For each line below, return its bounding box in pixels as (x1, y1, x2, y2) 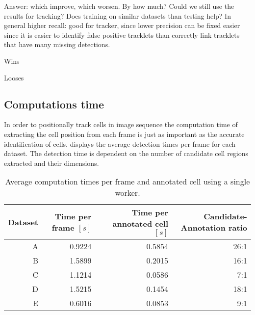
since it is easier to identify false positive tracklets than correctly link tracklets (4, 29, 240, 40)
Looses (4, 72, 24, 82)
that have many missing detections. (4, 39, 110, 50)
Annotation (180, 222, 226, 234)
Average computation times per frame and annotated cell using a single (5, 176, 250, 187)
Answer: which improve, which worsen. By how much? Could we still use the (4, 1, 234, 11)
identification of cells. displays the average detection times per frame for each (4, 138, 236, 149)
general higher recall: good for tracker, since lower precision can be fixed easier (4, 20, 240, 30)
